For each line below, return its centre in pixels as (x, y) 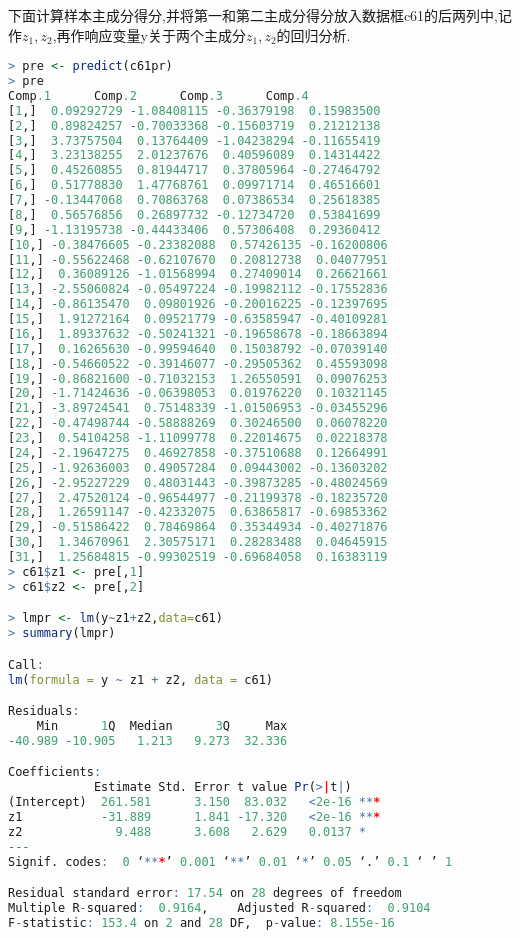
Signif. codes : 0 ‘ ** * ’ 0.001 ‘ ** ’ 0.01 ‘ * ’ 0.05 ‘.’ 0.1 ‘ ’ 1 (230, 861)
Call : (26, 664)
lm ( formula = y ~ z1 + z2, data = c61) (140, 679)
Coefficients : (55, 772)
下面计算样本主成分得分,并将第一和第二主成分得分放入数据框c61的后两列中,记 (260, 15)
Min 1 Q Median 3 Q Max (162, 726)
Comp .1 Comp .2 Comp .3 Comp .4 (158, 95)
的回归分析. (313, 34)
